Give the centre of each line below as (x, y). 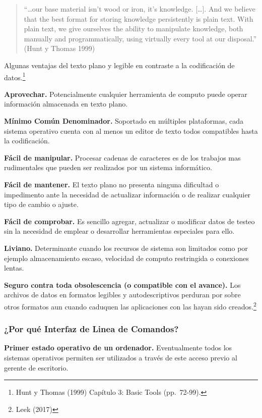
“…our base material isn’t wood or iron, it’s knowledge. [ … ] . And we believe (140, 9)
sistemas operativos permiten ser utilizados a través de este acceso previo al (121, 357)
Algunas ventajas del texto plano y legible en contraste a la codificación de (119, 65)
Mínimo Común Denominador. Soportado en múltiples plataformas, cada (124, 121)
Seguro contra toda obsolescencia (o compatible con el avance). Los (122, 284)
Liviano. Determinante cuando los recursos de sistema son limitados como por (126, 248)
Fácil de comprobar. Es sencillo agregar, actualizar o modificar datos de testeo (129, 221)
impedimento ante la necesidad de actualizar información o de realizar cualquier (127, 194)
